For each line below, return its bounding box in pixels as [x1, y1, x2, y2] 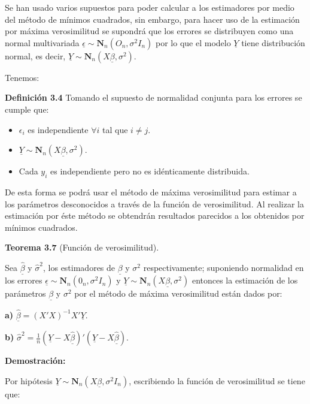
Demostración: [5, 354, 66, 367]
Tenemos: [5, 71, 39, 83]
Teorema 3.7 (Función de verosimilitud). [5, 241, 159, 254]
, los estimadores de [43, 261, 116, 274]
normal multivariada [5, 36, 80, 49]
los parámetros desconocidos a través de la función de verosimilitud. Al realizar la [5, 197, 305, 210]
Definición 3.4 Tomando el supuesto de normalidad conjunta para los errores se [5, 91, 302, 104]
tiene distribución [241, 36, 305, 49]
